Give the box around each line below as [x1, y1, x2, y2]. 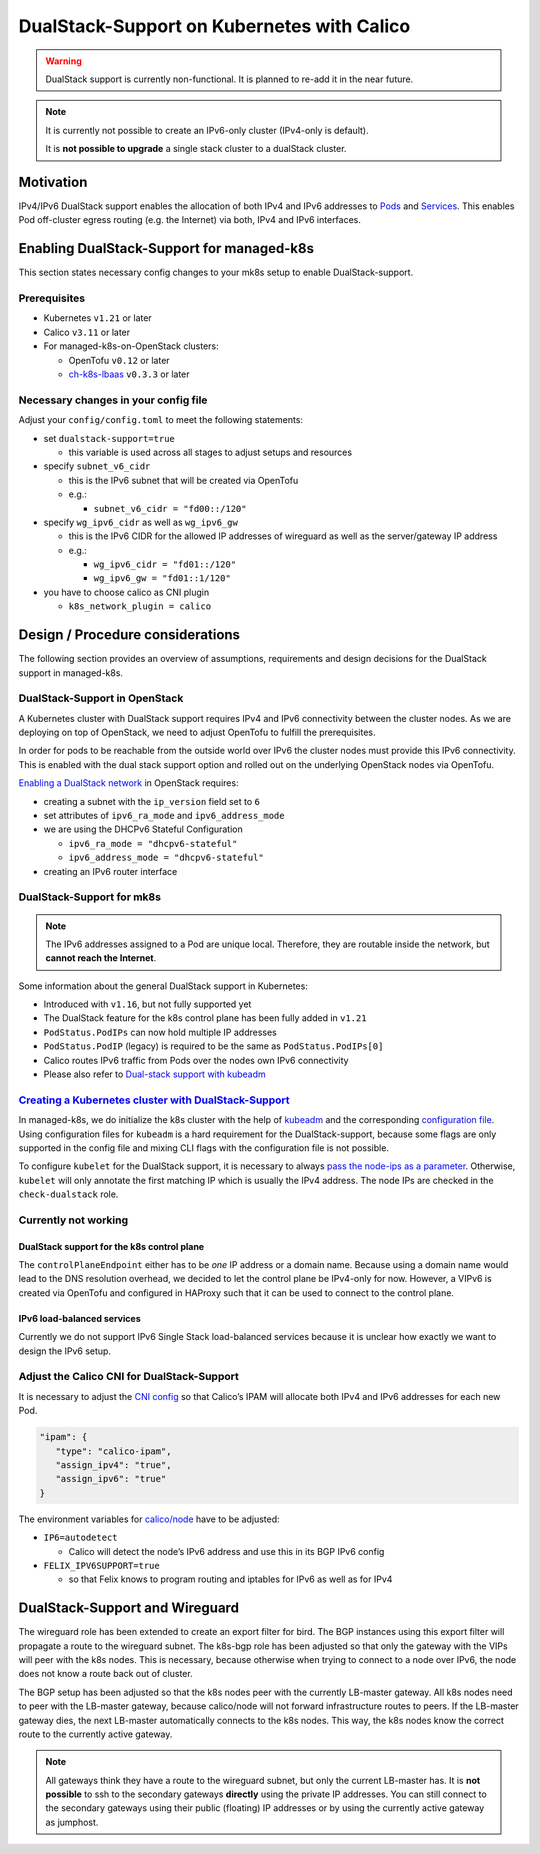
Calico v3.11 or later [43, 326, 131, 338]
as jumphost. [45, 1816, 99, 1828]
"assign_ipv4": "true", [55, 1459, 172, 1470]
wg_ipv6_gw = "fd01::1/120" [93, 573, 232, 584]
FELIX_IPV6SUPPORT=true [43, 1560, 160, 1571]
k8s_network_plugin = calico [68, 601, 212, 612]
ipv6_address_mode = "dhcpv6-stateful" [68, 852, 264, 864]
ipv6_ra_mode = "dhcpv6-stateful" [68, 838, 238, 849]
